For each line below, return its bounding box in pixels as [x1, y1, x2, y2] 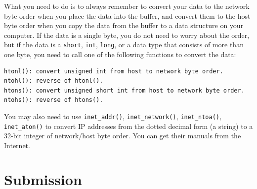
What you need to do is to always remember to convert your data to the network [4, 1, 250, 11]
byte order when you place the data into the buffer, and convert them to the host [4, 10, 251, 21]
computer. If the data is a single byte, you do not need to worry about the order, [4, 30, 250, 40]
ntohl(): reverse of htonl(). [4, 77, 103, 85]
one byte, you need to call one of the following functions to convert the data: [4, 49, 236, 60]
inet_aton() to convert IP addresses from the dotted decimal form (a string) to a [4, 121, 253, 131]
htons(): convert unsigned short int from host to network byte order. [4, 87, 245, 94]
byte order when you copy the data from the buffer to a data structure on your [4, 20, 244, 31]
